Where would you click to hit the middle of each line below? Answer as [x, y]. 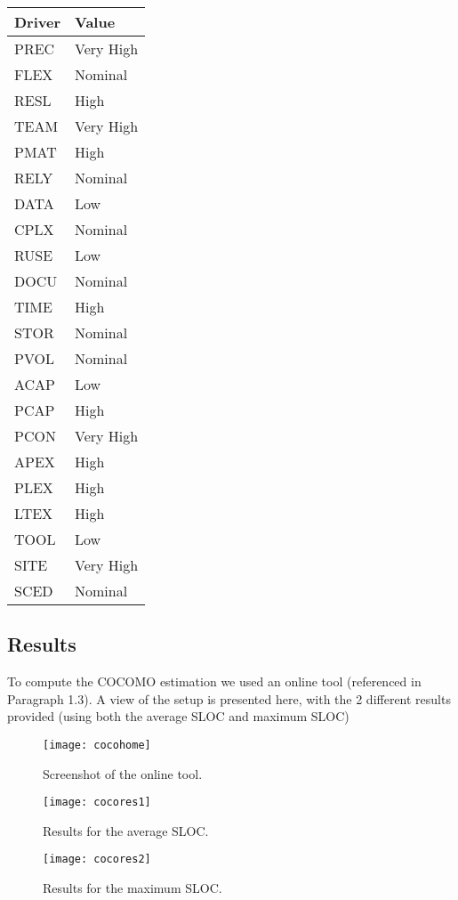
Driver [38, 22]
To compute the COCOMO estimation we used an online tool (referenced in [214, 681]
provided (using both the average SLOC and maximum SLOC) [178, 716]
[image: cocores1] [97, 803]
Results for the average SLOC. [126, 830]
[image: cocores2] [97, 859]
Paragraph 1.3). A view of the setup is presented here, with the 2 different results [229, 698]
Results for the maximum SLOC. [133, 888]
